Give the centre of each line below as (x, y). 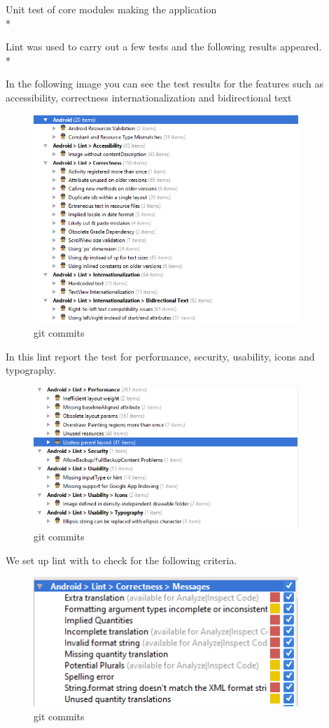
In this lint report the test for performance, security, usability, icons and (160, 356)
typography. (31, 370)
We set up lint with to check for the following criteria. (121, 560)
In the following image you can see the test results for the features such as (165, 84)
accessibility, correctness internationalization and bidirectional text (149, 97)
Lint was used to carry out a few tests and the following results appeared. (164, 47)
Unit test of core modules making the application (111, 9)
